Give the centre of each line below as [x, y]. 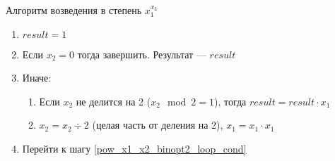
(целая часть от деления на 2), [158, 125]
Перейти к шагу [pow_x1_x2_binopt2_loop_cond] [134, 148]
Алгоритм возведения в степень [74, 10]
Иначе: [37, 78]
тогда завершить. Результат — [142, 54]
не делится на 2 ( [113, 101]
